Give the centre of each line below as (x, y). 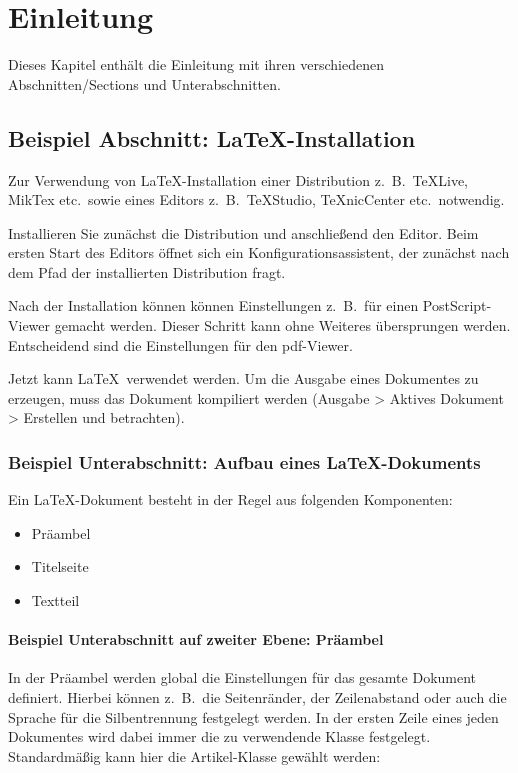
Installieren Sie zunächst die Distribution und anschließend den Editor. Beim (243, 232)
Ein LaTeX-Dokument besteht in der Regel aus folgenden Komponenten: (230, 499)
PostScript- (457, 305)
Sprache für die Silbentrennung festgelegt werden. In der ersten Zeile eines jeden (253, 716)
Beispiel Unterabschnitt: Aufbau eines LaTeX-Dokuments (244, 461)
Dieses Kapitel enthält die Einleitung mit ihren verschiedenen (196, 64)
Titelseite (60, 566)
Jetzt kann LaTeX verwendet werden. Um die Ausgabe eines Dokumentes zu (243, 378)
